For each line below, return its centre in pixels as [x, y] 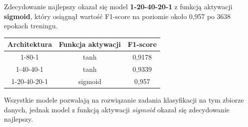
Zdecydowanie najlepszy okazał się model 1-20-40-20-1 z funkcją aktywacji [118, 6]
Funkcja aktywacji [90, 44]
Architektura [30, 44]
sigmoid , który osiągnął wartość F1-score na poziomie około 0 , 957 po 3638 [117, 16]
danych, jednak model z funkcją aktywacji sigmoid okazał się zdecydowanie [117, 109]
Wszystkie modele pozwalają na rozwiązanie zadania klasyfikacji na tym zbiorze [124, 99]
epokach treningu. [31, 26]
